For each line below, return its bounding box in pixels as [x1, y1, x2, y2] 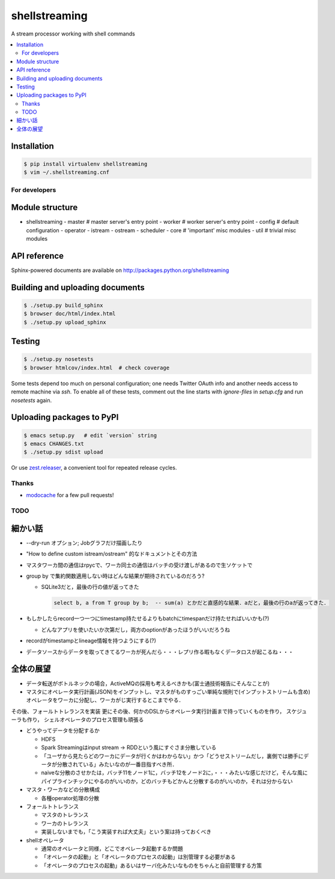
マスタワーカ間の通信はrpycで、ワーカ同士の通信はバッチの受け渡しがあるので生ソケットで [26, 561, 253, 569]
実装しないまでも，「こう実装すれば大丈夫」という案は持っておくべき [41, 828, 212, 836]
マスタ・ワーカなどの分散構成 [26, 786, 100, 794]
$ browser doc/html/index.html [23, 310, 116, 317]
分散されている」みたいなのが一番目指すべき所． [56, 761, 178, 768]
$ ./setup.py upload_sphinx [23, 319, 106, 325]
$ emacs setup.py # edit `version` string [23, 432, 157, 439]
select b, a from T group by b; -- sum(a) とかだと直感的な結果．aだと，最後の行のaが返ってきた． [53, 599, 330, 606]
